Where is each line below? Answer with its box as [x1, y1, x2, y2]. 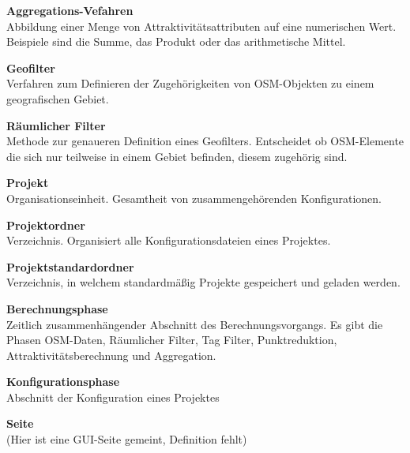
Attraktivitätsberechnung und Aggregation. [6, 346, 216, 363]
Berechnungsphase [6, 300, 108, 316]
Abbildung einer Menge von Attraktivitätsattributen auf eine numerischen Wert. [6, 17, 397, 34]
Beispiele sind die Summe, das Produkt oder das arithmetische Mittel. [6, 33, 346, 50]
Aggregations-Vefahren [6, 2, 134, 18]
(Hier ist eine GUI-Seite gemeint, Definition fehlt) [6, 431, 247, 447]
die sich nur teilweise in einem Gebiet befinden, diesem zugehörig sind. [6, 148, 348, 164]
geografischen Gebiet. [6, 90, 109, 107]
